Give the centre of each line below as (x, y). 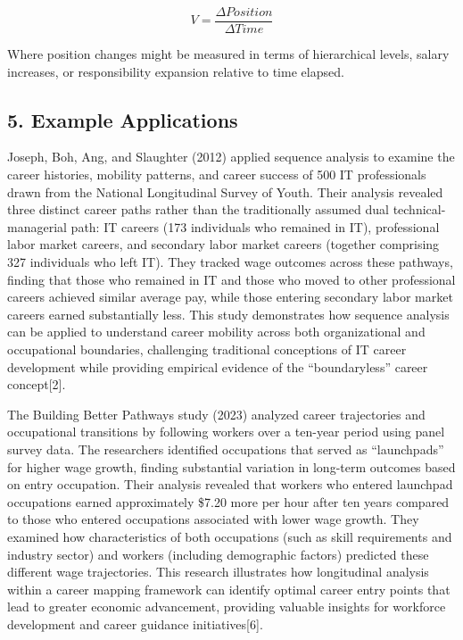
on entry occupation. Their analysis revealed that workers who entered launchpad (230, 484)
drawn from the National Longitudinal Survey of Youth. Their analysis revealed (225, 191)
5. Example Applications (123, 119)
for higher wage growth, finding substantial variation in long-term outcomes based (231, 466)
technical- (419, 209)
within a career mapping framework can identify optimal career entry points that (229, 589)
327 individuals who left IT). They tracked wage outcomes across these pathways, (230, 262)
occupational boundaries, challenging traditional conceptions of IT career (207, 349)
